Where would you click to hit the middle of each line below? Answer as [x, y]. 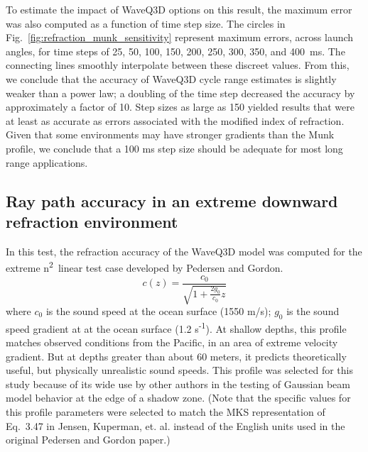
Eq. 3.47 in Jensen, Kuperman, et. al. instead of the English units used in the [175, 425]
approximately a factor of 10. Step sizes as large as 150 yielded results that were [180, 107]
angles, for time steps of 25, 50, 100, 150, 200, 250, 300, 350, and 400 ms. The [175, 51]
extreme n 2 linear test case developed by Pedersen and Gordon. [145, 266]
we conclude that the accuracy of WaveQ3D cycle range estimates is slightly [171, 78]
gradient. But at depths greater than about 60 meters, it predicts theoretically [176, 356]
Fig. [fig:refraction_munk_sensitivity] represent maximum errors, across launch [180, 37]
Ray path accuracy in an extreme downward [172, 200]
